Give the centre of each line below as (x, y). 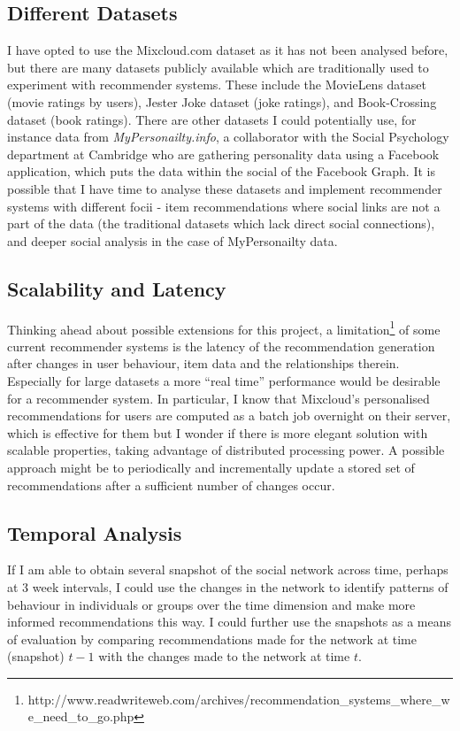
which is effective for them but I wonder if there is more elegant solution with (218, 432)
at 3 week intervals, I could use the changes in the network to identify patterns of (228, 586)
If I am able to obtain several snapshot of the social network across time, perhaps (228, 569)
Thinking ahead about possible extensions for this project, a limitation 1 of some (224, 327)
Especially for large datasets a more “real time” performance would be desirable (224, 380)
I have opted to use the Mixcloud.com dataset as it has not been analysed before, (228, 50)
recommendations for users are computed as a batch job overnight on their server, (229, 416)
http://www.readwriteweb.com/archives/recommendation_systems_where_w (239, 699)
